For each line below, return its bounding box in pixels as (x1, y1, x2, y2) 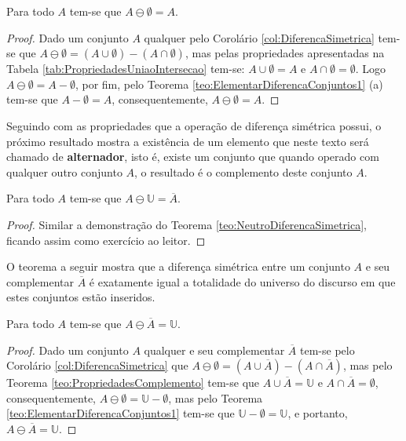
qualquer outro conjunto (6, 163, 123, 180)
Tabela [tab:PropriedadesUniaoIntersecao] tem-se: (6, 60, 245, 77)
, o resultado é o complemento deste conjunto (134, 163, 353, 180)
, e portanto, (287, 405, 348, 421)
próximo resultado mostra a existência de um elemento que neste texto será (6, 133, 369, 149)
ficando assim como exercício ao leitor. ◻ (6, 231, 206, 248)
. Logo (355, 60, 386, 77)
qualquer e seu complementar (144, 341, 285, 358)
